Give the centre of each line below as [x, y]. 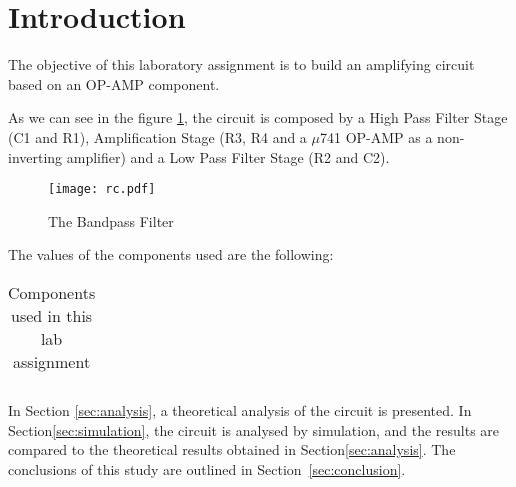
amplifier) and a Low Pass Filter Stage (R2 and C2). [228, 156]
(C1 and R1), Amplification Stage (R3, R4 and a [157, 136]
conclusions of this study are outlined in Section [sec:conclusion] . [207, 468]
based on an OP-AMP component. [114, 83]
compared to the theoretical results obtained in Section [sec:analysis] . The [232, 449]
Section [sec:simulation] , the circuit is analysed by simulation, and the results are [254, 429]
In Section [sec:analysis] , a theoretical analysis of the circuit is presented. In [240, 409]
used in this [52, 315]
